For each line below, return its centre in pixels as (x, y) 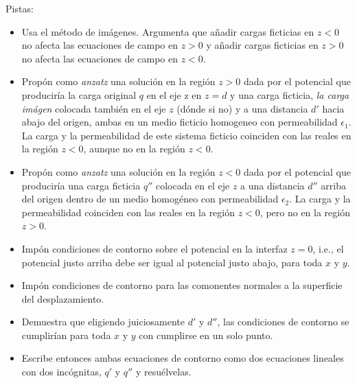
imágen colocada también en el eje (94, 108)
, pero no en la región (305, 212)
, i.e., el (328, 248)
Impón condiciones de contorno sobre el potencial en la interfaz (154, 248)
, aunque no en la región (134, 149)
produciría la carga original (79, 94)
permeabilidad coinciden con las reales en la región (128, 212)
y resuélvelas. (163, 372)
